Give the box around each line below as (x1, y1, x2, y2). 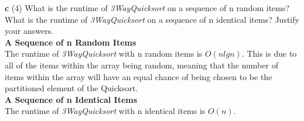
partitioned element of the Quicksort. (5, 82, 138, 94)
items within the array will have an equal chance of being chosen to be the (5, 70, 272, 82)
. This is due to (241, 47, 297, 60)
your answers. (5, 25, 54, 37)
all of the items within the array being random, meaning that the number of (5, 58, 278, 71)
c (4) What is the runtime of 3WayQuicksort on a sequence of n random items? (5, 2, 290, 13)
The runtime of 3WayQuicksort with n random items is (5, 47, 203, 60)
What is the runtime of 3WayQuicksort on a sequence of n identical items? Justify (5, 13, 299, 25)
